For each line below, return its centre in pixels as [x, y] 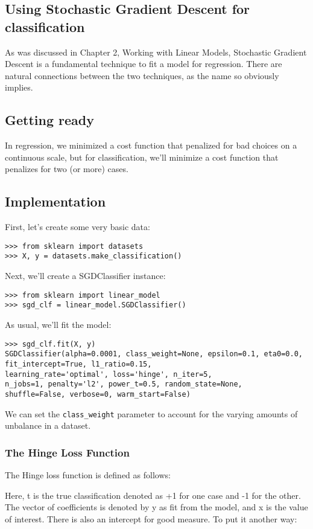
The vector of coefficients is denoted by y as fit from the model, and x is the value [156, 507]
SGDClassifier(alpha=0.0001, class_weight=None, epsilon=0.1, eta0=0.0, [154, 354]
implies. [19, 87]
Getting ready [49, 120]
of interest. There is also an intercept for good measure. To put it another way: [151, 518]
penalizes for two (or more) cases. [67, 169]
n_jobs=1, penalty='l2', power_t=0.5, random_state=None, [124, 384]
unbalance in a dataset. [48, 425]
